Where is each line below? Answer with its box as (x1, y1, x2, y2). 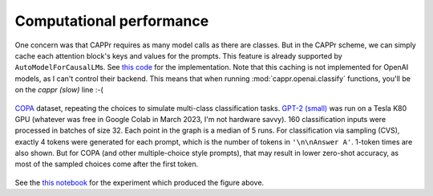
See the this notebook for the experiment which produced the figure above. (14, 178, 265, 187)
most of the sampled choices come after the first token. (14, 159, 199, 169)
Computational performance (14, 12, 209, 30)
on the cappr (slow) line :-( (14, 85, 103, 95)
